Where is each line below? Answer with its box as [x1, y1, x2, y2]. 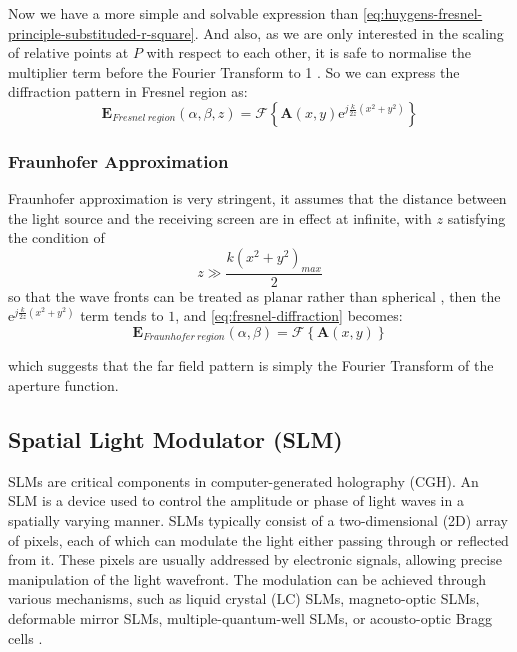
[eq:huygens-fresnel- [363, 3, 483, 23]
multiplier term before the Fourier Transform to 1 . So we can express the [8, 61, 460, 82]
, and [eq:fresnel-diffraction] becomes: [175, 305, 403, 326]
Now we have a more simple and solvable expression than [8, 3, 359, 23]
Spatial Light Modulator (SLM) [8, 424, 343, 455]
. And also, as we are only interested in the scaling [194, 22, 504, 43]
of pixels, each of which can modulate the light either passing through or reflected [8, 529, 509, 550]
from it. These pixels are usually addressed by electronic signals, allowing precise [8, 549, 502, 570]
